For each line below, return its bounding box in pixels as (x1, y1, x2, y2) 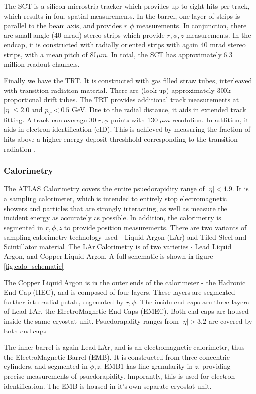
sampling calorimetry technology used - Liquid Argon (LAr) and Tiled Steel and (4, 232, 247, 242)
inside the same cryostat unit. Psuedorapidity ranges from (4, 316, 179, 326)
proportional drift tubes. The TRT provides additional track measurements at (4, 94, 239, 105)
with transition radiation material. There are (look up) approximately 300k (4, 85, 231, 95)
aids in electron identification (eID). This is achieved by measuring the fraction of (4, 124, 250, 134)
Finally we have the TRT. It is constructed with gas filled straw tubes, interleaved (4, 75, 252, 86)
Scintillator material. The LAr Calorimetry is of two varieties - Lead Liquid (4, 241, 232, 251)
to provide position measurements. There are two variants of (64, 222, 247, 232)
